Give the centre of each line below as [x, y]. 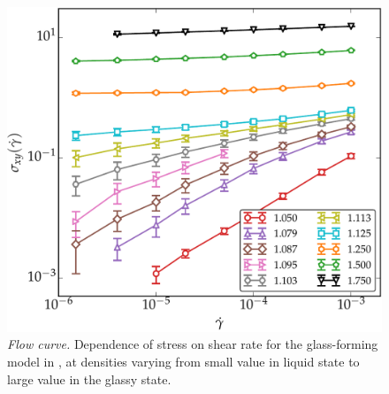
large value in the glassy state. [89, 379]
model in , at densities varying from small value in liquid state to [183, 362]
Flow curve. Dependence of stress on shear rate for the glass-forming [193, 344]
